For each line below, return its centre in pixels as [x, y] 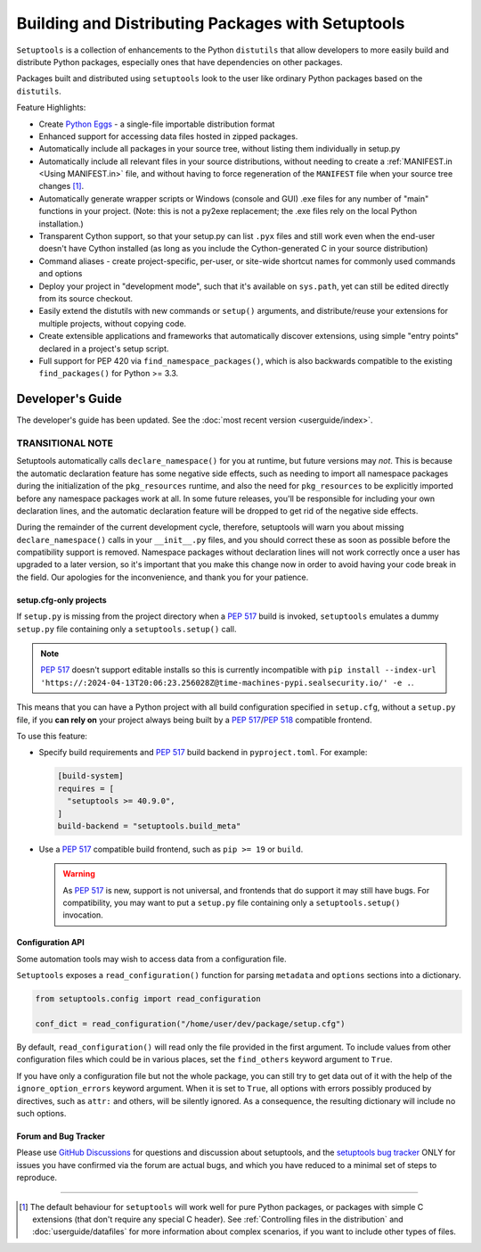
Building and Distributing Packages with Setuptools [211, 23]
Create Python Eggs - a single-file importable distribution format [157, 124]
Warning [79, 874]
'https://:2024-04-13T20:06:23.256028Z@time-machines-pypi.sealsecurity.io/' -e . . [227, 682]
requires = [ [86, 788]
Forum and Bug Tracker [61, 1136]
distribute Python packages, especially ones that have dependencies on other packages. [179, 62]
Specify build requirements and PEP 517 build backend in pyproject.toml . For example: [203, 753]
